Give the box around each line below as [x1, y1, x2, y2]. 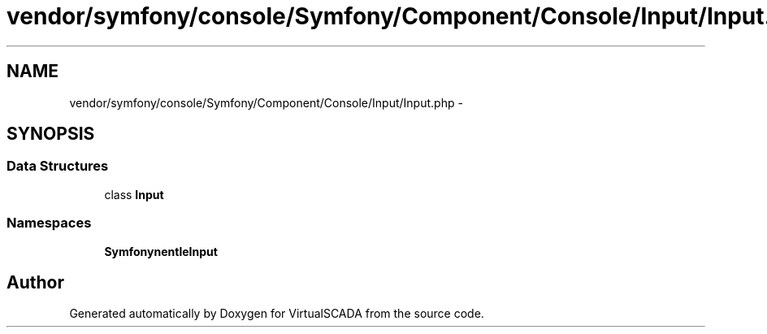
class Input [104, 187, 164, 202]
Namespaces [6, 215, 92, 232]
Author [6, 271, 64, 293]
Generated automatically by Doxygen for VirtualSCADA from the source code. [69, 306, 484, 321]
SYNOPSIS [6, 124, 95, 145]
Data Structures [6, 158, 109, 175]
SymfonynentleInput [104, 244, 218, 258]
